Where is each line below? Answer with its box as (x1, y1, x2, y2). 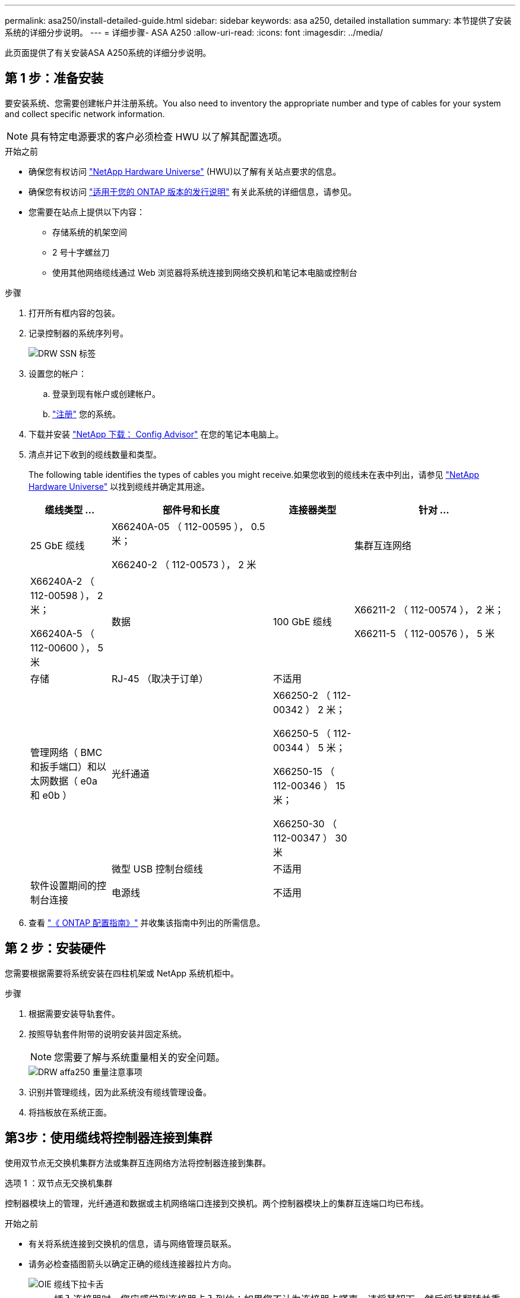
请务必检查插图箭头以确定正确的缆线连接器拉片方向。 (28, 1258, 236, 1269)
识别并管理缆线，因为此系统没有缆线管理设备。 (28, 1086, 211, 1097)
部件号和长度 (162, 503, 220, 516)
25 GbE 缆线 (30, 539, 85, 552)
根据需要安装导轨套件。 (28, 1008, 120, 1019)
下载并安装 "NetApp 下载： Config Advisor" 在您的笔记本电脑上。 (28, 429, 284, 439)
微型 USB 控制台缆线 (111, 862, 203, 875)
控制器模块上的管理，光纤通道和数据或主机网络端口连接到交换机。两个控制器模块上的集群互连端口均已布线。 (5, 1198, 429, 1208)
